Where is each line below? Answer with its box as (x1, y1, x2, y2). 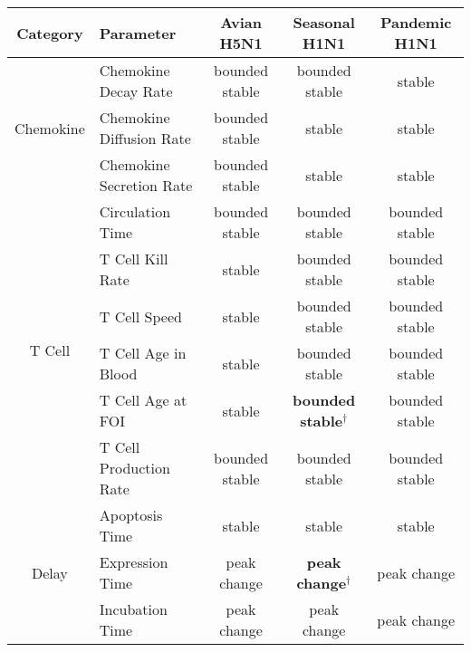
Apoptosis (99, 504, 163, 525)
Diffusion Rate (99, 128, 191, 149)
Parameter (99, 22, 177, 43)
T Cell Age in (99, 342, 187, 363)
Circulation (99, 201, 171, 222)
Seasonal (293, 12, 355, 33)
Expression (99, 551, 168, 572)
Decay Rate (99, 81, 173, 101)
